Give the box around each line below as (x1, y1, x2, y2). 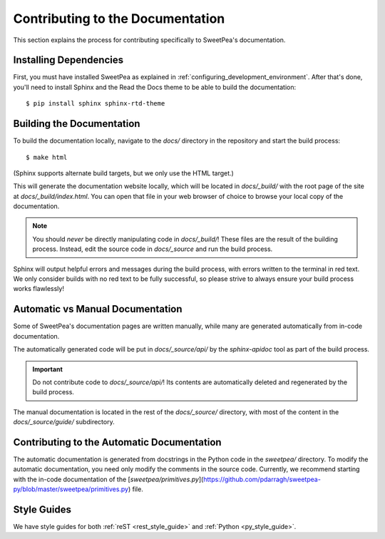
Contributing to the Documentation (13, 11, 225, 26)
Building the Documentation (13, 118, 140, 130)
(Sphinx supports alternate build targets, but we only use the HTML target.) (13, 168, 235, 178)
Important (32, 364, 63, 374)
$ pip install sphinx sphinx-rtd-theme (26, 100, 165, 108)
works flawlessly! (13, 284, 64, 293)
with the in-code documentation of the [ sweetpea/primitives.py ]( (13, 475, 204, 483)
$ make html (26, 153, 68, 161)
